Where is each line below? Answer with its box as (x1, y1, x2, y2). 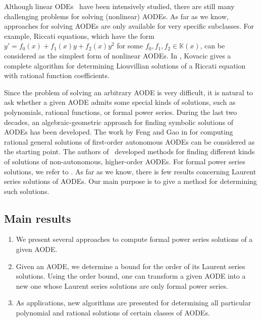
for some (117, 40, 143, 51)
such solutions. (4, 185, 49, 196)
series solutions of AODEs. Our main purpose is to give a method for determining (4, 176, 257, 186)
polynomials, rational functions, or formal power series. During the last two (4, 106, 237, 117)
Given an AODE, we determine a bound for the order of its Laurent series (16, 261, 245, 271)
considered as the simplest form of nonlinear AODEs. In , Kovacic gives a (4, 50, 231, 60)
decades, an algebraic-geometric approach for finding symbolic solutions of (4, 116, 233, 127)
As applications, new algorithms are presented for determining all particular (16, 297, 251, 308)
